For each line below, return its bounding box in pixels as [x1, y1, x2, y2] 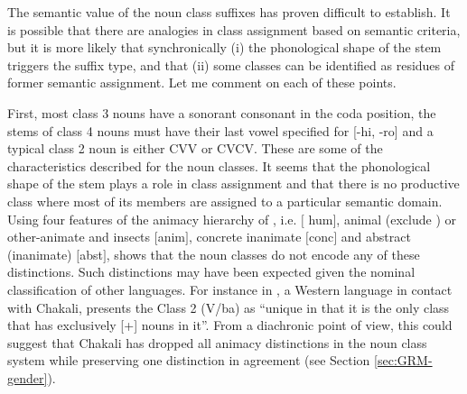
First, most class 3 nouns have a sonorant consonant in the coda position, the [7, 103, 436, 122]
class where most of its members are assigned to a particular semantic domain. [7, 191, 443, 210]
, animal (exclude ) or [336, 209, 457, 228]
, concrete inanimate [188, 227, 302, 246]
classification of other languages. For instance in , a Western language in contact [7, 279, 453, 298]
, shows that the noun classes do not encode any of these [106, 244, 420, 263]
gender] [7, 368, 48, 387]
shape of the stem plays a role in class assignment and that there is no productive [7, 174, 460, 193]
